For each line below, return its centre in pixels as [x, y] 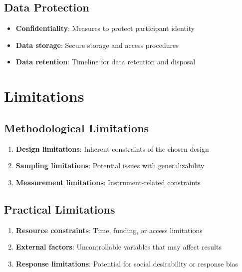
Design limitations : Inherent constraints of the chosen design [112, 148]
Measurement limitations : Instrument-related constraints [108, 182]
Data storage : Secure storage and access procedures [97, 45]
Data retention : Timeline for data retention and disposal [106, 62]
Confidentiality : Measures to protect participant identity [105, 28]
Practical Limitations [60, 209]
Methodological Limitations [77, 128]
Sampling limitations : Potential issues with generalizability [110, 165]
